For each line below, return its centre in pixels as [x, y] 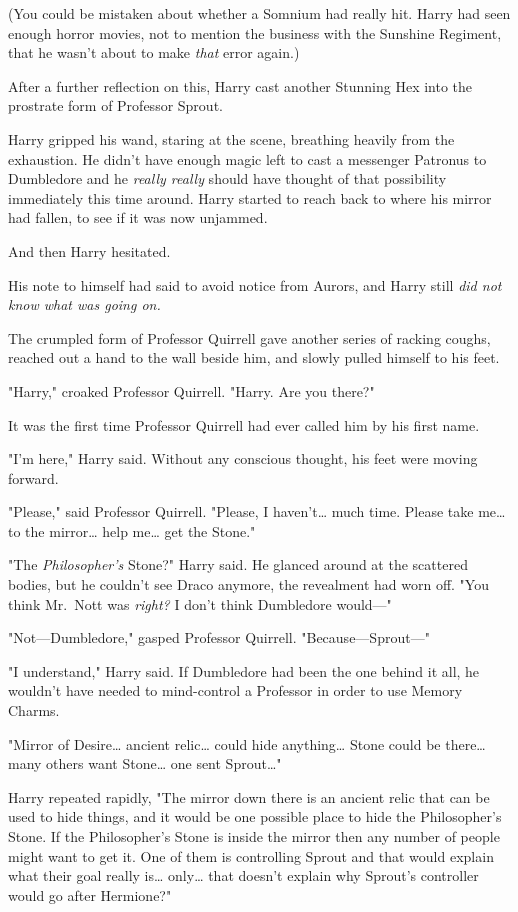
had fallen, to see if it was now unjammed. [138, 217]
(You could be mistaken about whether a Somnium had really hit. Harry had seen [259, 13]
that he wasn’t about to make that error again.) [154, 52]
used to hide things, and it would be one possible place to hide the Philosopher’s [255, 816]
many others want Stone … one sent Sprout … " [145, 763]
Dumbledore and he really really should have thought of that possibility [227, 178]
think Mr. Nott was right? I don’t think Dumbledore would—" [200, 603]
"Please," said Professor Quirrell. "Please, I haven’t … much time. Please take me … [257, 511]
